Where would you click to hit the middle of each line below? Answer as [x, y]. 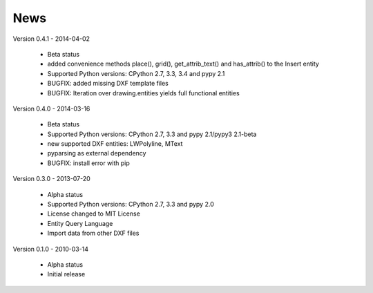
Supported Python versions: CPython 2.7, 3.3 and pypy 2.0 [131, 205]
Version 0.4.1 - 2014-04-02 [51, 39]
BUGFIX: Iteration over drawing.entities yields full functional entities [143, 93]
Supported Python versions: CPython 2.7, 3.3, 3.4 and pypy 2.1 [136, 73]
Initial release [66, 274]
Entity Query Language [80, 223]
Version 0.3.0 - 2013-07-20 [52, 179]
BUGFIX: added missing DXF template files [108, 84]
